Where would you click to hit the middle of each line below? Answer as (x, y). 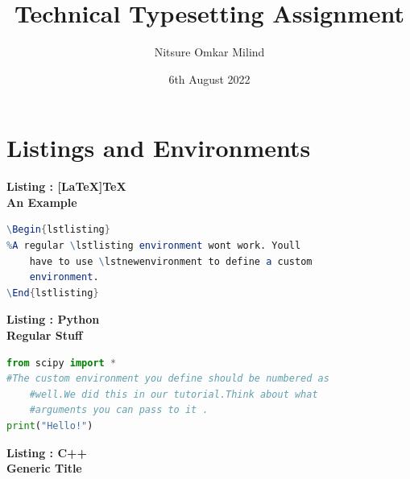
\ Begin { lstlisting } (58, 230)
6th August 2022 (209, 78)
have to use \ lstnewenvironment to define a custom (171, 261)
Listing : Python (53, 319)
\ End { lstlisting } (53, 293)
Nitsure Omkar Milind (209, 52)
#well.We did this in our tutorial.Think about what (174, 394)
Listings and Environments (159, 148)
